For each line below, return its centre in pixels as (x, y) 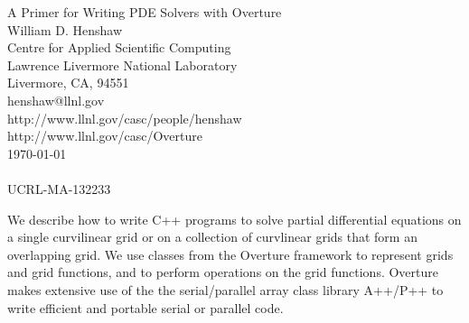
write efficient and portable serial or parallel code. (145, 307)
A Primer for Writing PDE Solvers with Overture (145, 12)
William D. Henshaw (65, 29)
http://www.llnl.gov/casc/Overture (105, 136)
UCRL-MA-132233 (59, 188)
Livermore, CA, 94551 (68, 83)
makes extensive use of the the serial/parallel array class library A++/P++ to (225, 289)
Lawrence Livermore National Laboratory (122, 65)
